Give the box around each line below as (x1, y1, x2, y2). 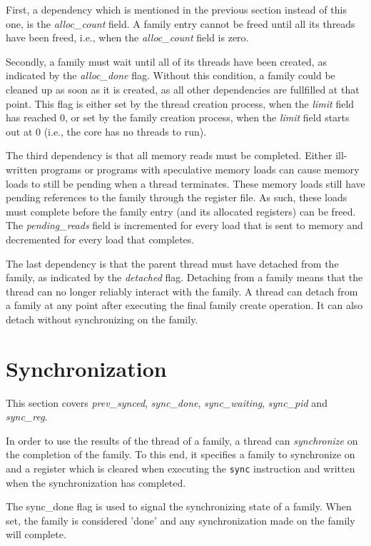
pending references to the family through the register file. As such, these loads (6, 190, 347, 205)
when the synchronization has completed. (6, 475, 186, 490)
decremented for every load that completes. (6, 231, 195, 246)
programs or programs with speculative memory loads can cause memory (41, 161, 360, 176)
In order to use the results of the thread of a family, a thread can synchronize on (6, 433, 358, 448)
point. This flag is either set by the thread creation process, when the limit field (6, 96, 355, 111)
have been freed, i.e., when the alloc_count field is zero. (6, 30, 249, 45)
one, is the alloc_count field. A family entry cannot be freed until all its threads (6, 16, 355, 31)
